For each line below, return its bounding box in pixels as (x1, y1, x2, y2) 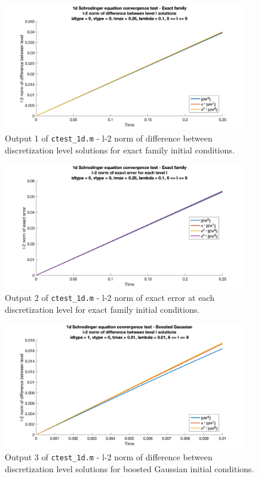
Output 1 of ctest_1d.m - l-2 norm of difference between (5, 131, 213, 144)
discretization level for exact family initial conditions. (5, 303, 200, 315)
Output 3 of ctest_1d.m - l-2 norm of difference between (5, 451, 213, 463)
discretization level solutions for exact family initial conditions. (5, 143, 235, 156)
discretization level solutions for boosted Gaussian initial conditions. (5, 462, 254, 475)
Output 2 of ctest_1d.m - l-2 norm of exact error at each (5, 291, 214, 303)
